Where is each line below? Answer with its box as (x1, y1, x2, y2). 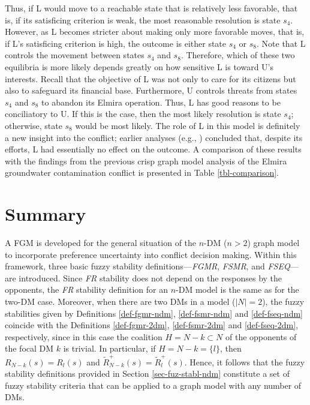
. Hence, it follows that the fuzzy (184, 355, 305, 368)
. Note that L (257, 37, 306, 49)
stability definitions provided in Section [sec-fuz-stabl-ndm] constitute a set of (5, 367, 290, 380)
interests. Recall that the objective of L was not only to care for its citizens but (5, 72, 296, 85)
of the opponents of (225, 330, 297, 343)
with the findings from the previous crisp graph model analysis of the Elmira (5, 154, 287, 167)
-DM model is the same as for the (176, 283, 299, 296)
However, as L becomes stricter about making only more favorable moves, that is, (5, 25, 305, 38)
